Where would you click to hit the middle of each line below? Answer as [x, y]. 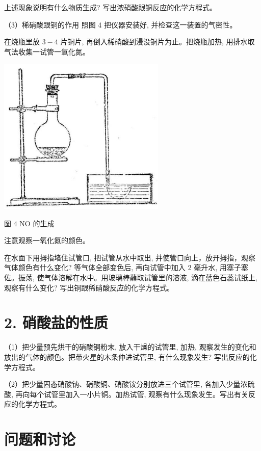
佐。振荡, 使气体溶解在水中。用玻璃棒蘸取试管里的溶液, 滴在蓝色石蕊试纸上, [131, 277]
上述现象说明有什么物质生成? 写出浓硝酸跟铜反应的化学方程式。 [111, 7]
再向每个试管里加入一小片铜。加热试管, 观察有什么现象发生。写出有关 [132, 394]
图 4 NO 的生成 [29, 223]
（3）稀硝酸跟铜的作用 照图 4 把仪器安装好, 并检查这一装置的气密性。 [121, 24]
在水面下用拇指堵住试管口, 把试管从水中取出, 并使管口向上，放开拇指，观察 [130, 257]
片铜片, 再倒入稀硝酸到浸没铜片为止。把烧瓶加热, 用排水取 [158, 42]
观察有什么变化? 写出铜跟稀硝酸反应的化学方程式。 [89, 287]
